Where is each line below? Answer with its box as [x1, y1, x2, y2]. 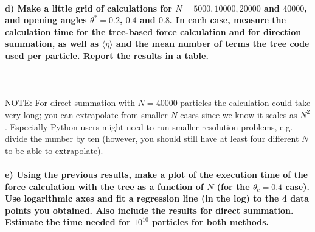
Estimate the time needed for [5, 216, 131, 228]
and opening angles [5, 13, 87, 26]
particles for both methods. [151, 216, 269, 228]
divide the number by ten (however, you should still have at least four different [5, 132, 299, 145]
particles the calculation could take [180, 96, 311, 109]
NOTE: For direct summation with [5, 96, 136, 109]
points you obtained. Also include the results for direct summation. [5, 203, 294, 216]
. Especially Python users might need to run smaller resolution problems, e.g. [5, 120, 293, 133]
